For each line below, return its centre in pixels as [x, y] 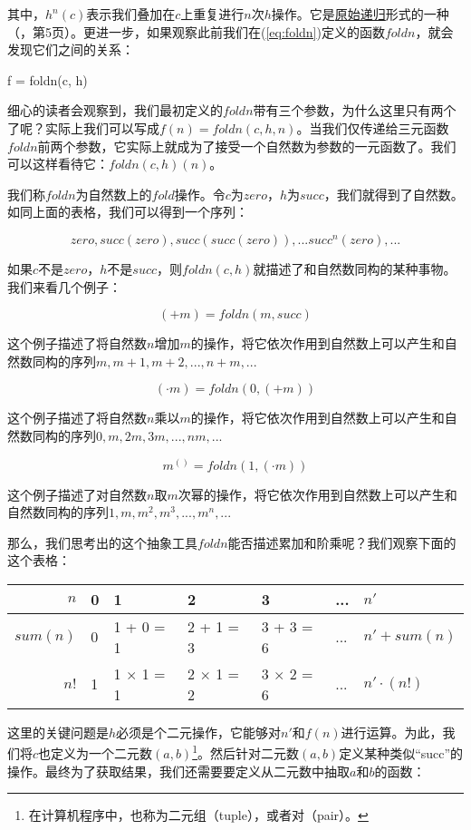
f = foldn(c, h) [48, 79]
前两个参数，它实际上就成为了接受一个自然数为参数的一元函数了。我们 [247, 146]
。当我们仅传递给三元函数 [373, 127]
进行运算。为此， [392, 732]
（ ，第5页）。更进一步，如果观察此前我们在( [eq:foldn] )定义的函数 [196, 31]
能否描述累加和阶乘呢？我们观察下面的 [342, 542]
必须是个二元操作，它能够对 [199, 732]
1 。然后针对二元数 [246, 752]
